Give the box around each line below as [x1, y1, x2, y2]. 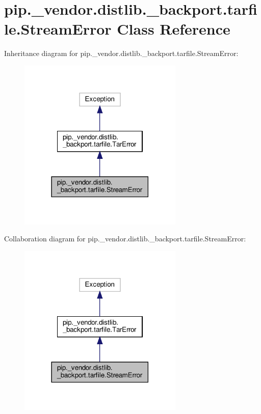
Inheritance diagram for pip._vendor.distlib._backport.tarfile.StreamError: [4, 48, 239, 59]
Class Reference [117, 18, 230, 39]
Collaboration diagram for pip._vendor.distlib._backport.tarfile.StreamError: [4, 233, 246, 244]
